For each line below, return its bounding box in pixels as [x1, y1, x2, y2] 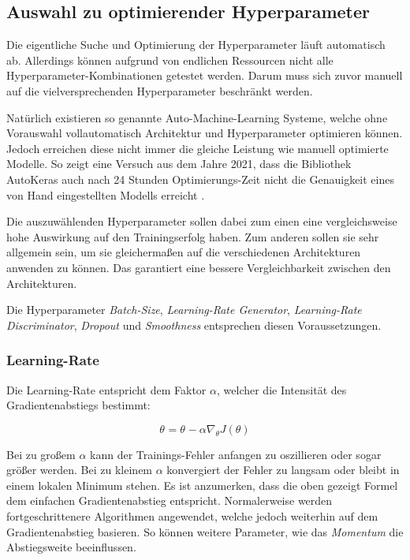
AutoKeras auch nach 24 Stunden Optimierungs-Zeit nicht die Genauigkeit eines [6, 170, 394, 187]
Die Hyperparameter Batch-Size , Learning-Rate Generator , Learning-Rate [6, 301, 362, 318]
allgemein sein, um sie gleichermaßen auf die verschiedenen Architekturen [6, 244, 361, 260]
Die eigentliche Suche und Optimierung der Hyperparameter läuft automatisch [6, 36, 386, 53]
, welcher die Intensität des [217, 381, 347, 398]
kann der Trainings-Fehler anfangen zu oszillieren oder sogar [90, 446, 382, 462]
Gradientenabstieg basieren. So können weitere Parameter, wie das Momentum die [6, 523, 404, 539]
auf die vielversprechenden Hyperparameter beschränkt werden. [6, 82, 313, 99]
